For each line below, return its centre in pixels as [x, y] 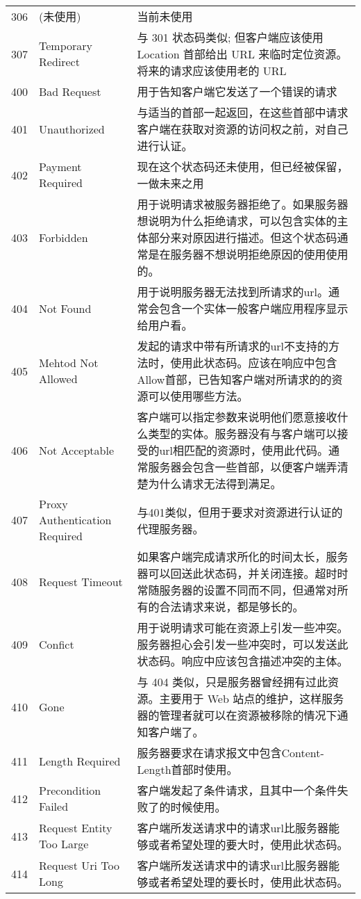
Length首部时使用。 [187, 769]
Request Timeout [81, 581]
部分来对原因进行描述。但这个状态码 [243, 237]
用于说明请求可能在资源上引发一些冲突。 [243, 627]
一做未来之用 [170, 183]
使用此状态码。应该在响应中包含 [254, 363]
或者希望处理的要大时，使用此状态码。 [248, 844]
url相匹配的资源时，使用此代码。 [244, 450]
